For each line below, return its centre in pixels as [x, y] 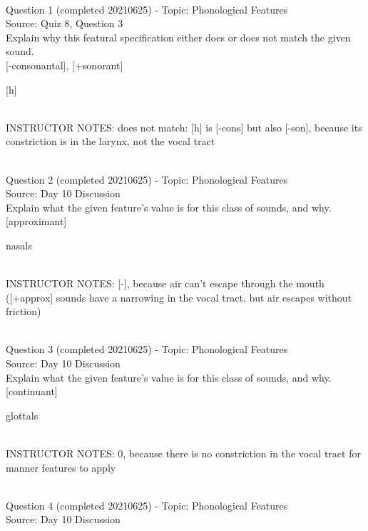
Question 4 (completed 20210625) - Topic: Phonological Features [147, 505]
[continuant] [32, 391]
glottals [22, 415]
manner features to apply [61, 467]
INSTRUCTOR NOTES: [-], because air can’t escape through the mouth [165, 283]
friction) [24, 311]
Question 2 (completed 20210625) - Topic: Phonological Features [147, 179]
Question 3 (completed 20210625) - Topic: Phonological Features [147, 349]
